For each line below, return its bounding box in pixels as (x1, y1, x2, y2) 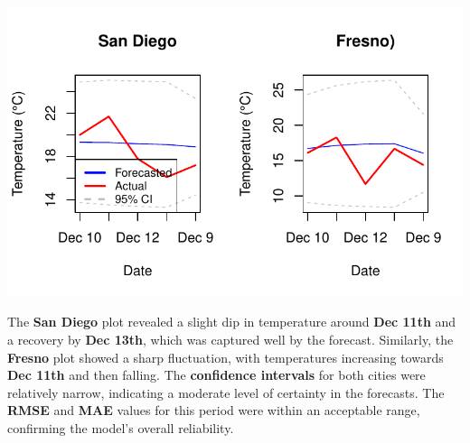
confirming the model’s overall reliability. (7, 418, 234, 437)
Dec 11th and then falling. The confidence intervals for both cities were (7, 365, 426, 384)
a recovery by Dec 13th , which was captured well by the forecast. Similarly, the (7, 329, 454, 348)
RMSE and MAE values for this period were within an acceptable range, (7, 401, 420, 420)
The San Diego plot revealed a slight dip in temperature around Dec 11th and (7, 312, 456, 331)
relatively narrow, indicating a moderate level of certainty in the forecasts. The (7, 383, 445, 401)
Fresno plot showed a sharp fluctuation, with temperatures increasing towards (7, 347, 444, 366)
